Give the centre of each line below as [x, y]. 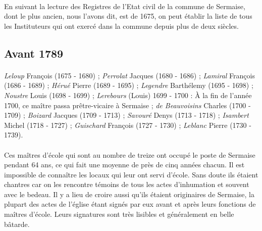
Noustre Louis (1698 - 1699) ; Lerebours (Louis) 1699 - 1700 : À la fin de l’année [128, 95]
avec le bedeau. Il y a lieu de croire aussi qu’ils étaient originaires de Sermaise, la [129, 194]
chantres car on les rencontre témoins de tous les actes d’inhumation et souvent [127, 184]
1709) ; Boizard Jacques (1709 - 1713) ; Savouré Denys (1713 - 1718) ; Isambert [126, 115]
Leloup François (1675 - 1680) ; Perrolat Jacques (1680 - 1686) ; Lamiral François [129, 75]
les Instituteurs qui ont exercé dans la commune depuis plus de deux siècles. [121, 26]
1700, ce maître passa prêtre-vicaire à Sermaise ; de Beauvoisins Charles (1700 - [127, 105]
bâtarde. [17, 224]
